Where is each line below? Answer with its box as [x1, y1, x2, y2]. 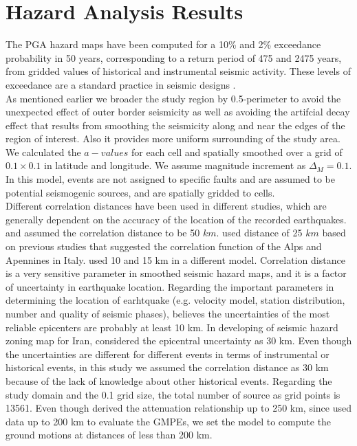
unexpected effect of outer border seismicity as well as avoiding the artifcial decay [6, 104, 350, 119]
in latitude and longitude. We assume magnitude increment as [44, 158, 306, 172]
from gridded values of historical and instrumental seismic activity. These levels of [6, 64, 351, 78]
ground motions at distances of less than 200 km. [6, 427, 213, 442]
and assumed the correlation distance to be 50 [6, 225, 200, 240]
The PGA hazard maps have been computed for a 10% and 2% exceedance [6, 37, 321, 52]
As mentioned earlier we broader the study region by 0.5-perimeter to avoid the [6, 91, 341, 105]
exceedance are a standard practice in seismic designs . [6, 77, 236, 91]
